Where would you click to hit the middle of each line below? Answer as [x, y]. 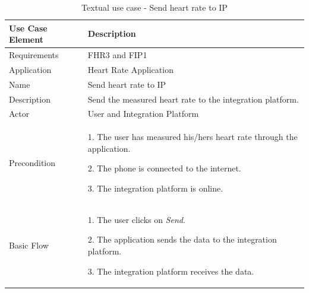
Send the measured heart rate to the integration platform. [193, 99]
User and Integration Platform [143, 114]
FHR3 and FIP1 [117, 55]
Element [26, 39]
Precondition [32, 162]
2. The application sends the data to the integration [182, 239]
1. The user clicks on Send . [136, 219]
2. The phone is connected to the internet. [164, 168]
